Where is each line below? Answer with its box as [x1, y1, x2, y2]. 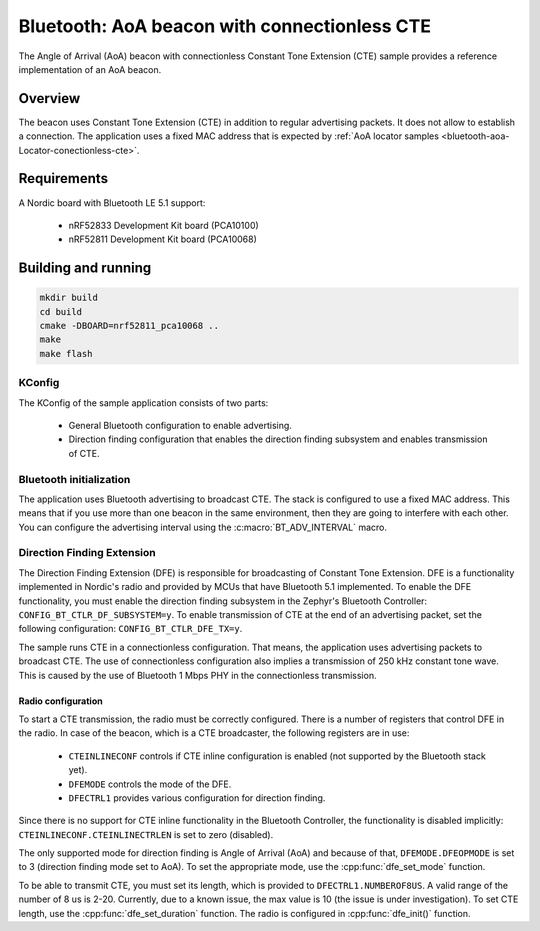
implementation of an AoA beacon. [18, 63, 162, 75]
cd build [39, 306, 83, 317]
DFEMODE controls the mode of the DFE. [68, 778, 232, 790]
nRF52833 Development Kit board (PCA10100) [68, 219, 259, 231]
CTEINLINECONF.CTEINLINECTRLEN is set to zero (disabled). [18, 828, 274, 840]
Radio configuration [18, 695, 104, 707]
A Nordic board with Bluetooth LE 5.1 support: [18, 196, 206, 209]
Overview [18, 90, 81, 107]
